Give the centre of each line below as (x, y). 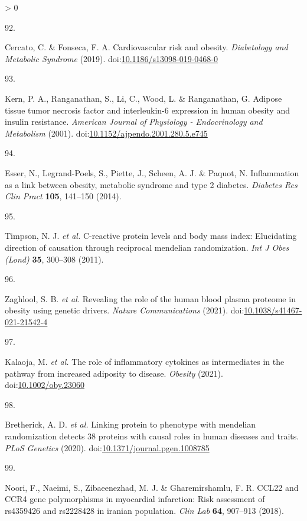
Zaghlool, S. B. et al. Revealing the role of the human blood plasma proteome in (150, 298)
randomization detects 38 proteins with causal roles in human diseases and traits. (152, 436)
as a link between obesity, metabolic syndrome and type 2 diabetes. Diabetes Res (151, 184)
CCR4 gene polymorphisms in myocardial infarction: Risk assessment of (135, 499)
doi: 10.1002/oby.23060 (45, 385)
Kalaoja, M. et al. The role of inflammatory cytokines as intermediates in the (145, 362)
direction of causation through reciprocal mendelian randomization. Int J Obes (147, 247)
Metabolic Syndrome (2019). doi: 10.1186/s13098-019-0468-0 (112, 58)
